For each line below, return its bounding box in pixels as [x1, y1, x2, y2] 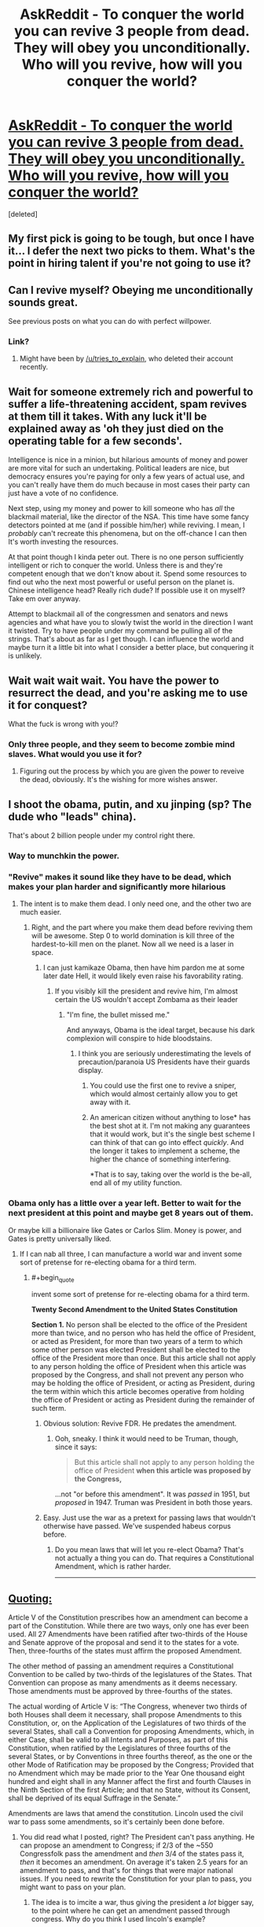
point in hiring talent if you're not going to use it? [8, 257, 251, 270]
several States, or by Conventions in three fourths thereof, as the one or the [8, 1752, 253, 1761]
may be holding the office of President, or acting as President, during [31, 1378, 255, 1388]
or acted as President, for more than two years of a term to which [31, 1337, 244, 1346]
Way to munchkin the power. [8, 850, 120, 861]
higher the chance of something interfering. [90, 1154, 232, 1164]
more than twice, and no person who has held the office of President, [31, 1328, 256, 1338]
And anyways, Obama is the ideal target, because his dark [66, 1026, 255, 1035]
